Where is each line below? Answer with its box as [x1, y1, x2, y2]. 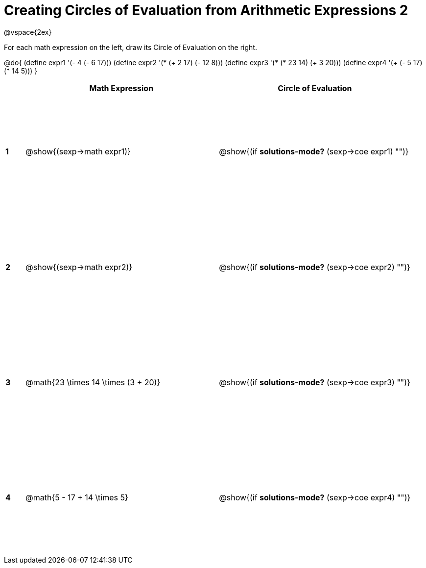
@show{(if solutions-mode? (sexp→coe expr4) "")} [219, 493, 411, 503]
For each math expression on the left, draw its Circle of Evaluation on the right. [4, 43, 257, 51]
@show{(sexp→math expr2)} [25, 262, 133, 272]
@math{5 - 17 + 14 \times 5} [25, 493, 128, 503]
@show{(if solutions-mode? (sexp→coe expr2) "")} [219, 262, 410, 272]
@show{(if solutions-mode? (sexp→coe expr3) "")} [219, 377, 410, 388]
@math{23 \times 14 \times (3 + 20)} [25, 377, 161, 388]
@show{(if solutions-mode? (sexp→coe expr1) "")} [219, 147, 409, 157]
